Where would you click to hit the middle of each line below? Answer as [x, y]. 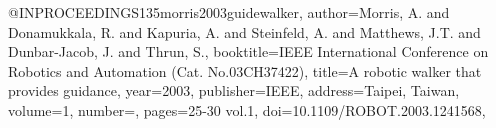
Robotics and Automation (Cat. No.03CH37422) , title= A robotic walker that [245, 70]
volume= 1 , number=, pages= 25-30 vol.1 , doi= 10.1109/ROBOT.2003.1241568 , [247, 109]
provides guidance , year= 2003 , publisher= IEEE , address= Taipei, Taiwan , [234, 90]
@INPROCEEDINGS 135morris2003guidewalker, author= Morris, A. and [229, 12]
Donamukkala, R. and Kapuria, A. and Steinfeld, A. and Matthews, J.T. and [244, 31]
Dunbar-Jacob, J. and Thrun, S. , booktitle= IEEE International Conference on [248, 51]
